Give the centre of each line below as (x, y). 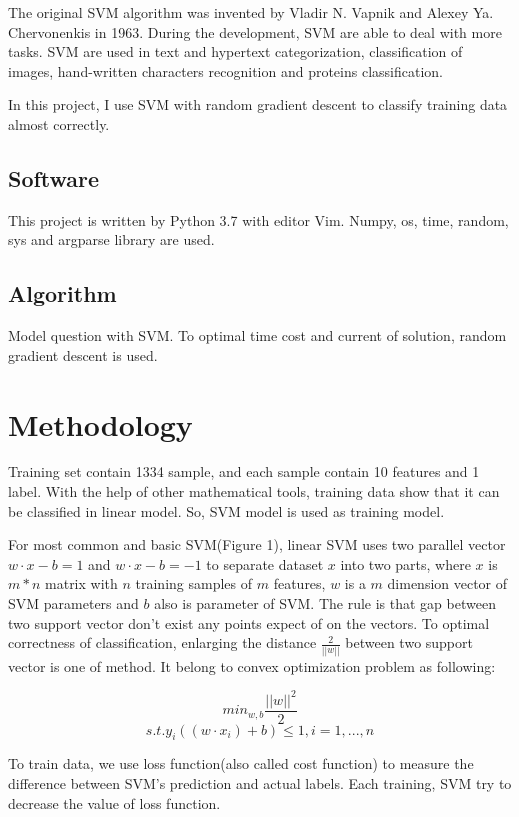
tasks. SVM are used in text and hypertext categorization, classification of (235, 51)
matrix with (81, 583)
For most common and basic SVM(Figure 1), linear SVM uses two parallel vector (257, 544)
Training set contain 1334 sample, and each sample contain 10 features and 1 (244, 471)
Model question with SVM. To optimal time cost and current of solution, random (257, 335)
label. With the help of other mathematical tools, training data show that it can (254, 491)
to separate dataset (265, 563)
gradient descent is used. (83, 354)
